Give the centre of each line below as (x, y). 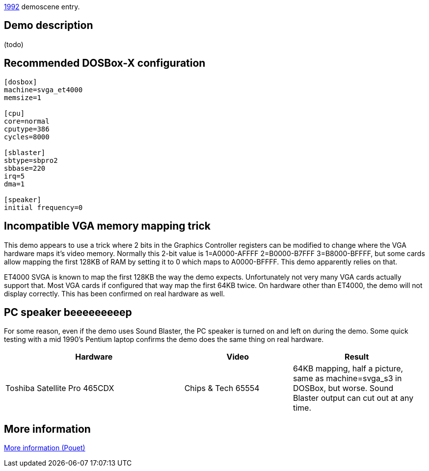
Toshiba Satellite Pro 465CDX (60, 388)
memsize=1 (23, 97)
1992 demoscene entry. (42, 7)
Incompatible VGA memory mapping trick (107, 226)
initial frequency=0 (43, 207)
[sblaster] (25, 152)
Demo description (49, 26)
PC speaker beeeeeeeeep (68, 312)
